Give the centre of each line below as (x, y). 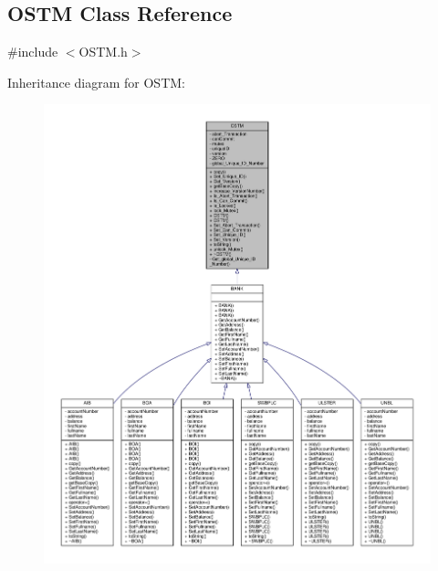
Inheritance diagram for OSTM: (96, 82)
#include (33, 52)
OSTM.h (103, 52)
